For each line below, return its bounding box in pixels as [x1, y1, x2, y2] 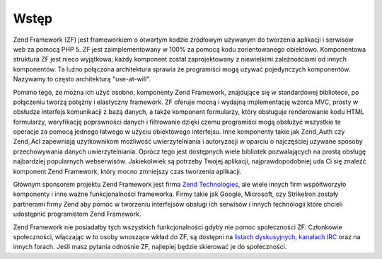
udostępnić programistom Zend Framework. [13, 209, 141, 219]
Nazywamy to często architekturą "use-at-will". [13, 75, 151, 84]
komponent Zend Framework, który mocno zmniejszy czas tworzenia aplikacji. [13, 167, 242, 175]
